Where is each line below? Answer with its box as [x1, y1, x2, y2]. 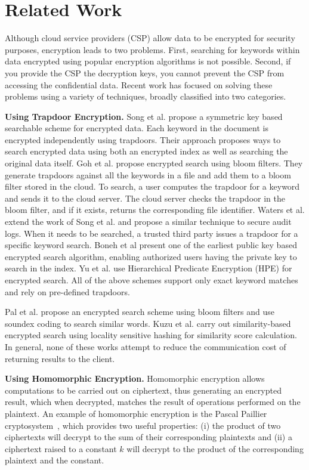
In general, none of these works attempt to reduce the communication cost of [5, 340, 286, 352]
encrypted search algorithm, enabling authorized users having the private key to [5, 250, 297, 262]
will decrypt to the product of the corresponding [126, 442, 304, 454]
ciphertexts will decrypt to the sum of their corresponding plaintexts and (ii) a [5, 431, 292, 443]
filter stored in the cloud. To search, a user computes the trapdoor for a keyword [5, 180, 300, 193]
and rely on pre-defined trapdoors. [5, 285, 130, 298]
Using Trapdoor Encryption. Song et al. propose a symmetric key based [5, 110, 283, 122]
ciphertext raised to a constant [5, 442, 117, 454]
